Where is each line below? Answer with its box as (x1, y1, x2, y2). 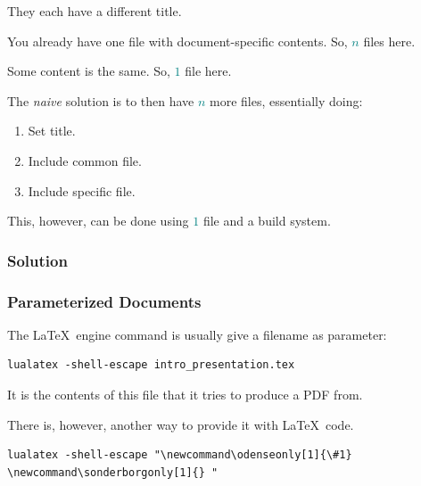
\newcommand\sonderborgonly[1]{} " (7, 465, 219, 479)
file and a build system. (202, 211, 331, 230)
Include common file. (28, 151, 142, 169)
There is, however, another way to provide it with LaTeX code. (7, 415, 354, 433)
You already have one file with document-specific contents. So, (7, 31, 348, 50)
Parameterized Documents (7, 290, 202, 312)
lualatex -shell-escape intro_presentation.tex (7, 358, 295, 372)
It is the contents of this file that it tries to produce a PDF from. (7, 385, 363, 403)
